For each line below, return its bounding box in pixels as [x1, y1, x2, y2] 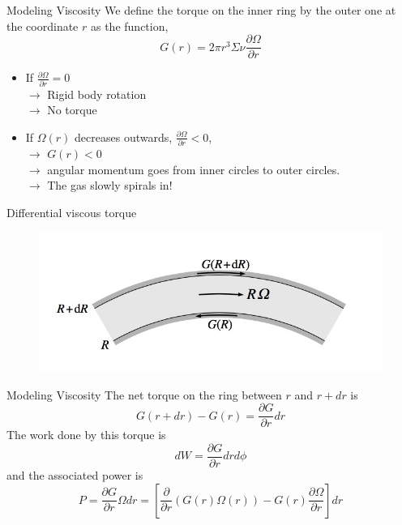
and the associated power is [6, 466, 143, 483]
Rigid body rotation [47, 85, 147, 102]
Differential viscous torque [6, 203, 137, 220]
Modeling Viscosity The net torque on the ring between [6, 386, 282, 403]
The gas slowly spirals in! [47, 177, 173, 194]
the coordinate [6, 17, 79, 34]
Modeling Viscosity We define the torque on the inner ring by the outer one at [6, 2, 396, 18]
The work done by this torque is [6, 426, 166, 443]
